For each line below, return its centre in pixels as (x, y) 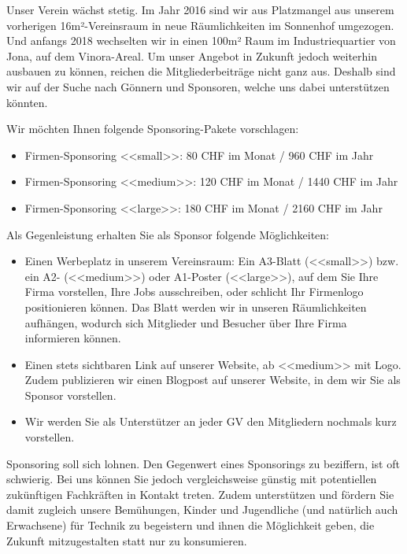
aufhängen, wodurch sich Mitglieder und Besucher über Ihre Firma (186, 322)
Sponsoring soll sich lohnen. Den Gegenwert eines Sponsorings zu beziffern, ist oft (203, 463)
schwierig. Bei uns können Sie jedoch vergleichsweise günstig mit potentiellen (192, 479)
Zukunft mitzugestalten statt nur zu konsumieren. (127, 540)
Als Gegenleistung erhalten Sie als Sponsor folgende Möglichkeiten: (168, 234)
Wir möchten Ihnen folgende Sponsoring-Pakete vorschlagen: (153, 129)
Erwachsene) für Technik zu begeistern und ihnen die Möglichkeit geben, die (191, 525)
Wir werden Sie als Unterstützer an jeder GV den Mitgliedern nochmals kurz (211, 421)
